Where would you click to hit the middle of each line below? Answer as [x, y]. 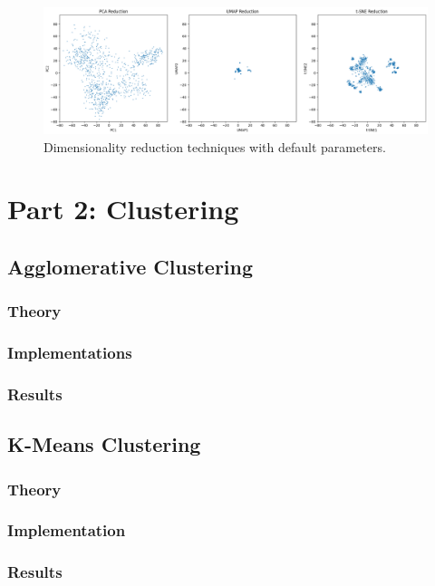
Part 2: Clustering [123, 209]
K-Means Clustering [104, 444]
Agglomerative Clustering [130, 266]
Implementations [70, 353]
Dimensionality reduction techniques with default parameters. [215, 146]
